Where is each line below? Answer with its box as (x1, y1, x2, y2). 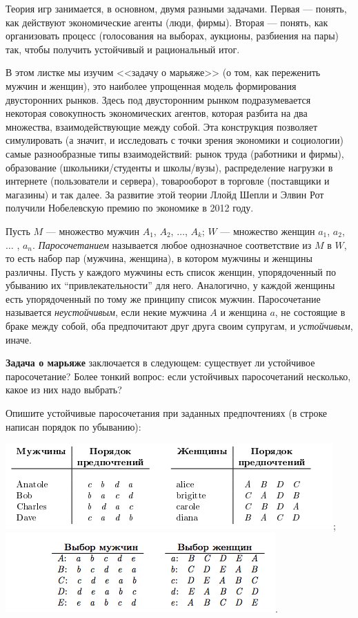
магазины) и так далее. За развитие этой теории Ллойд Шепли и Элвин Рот (6, 187, 324, 201)
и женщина (220, 305, 267, 319)
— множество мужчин (46, 223, 140, 238)
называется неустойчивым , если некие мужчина (6, 305, 207, 319)
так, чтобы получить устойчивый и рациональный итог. (6, 41, 240, 56)
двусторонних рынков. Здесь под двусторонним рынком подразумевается (6, 92, 311, 106)
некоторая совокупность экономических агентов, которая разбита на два (6, 106, 308, 120)
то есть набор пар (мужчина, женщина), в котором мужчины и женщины (6, 251, 312, 265)
